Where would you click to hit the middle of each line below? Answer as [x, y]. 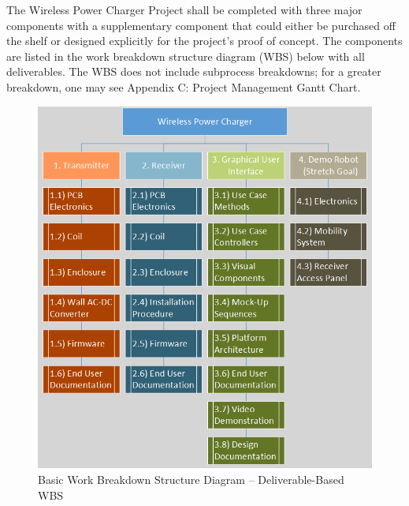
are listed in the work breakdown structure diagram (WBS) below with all [186, 56]
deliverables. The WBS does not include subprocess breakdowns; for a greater [194, 71]
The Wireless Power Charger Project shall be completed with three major [184, 9]
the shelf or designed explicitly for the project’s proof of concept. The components [204, 41]
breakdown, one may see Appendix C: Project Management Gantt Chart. [184, 86]
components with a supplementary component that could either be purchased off [201, 25]
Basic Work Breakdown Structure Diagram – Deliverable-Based [191, 480]
